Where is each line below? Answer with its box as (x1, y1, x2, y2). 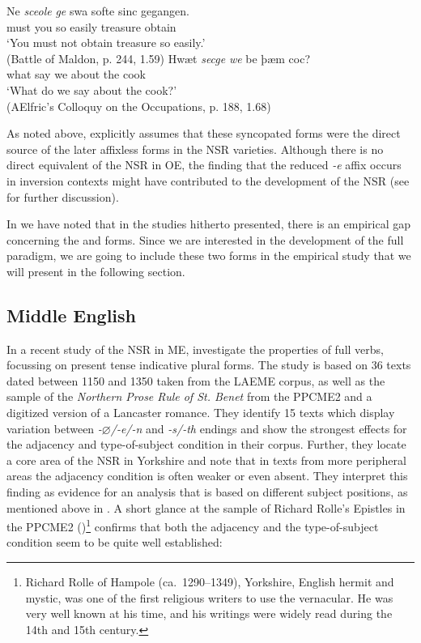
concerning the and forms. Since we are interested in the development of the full (6, 231, 404, 248)
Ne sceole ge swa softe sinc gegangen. (6, 2, 189, 19)
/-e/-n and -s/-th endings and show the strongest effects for (110, 419, 407, 436)
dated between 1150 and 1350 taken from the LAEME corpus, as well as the (6, 372, 385, 389)
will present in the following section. (6, 262, 185, 279)
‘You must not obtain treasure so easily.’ (6, 34, 206, 51)
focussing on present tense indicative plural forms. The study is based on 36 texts (6, 356, 411, 373)
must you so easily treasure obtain (6, 18, 176, 35)
